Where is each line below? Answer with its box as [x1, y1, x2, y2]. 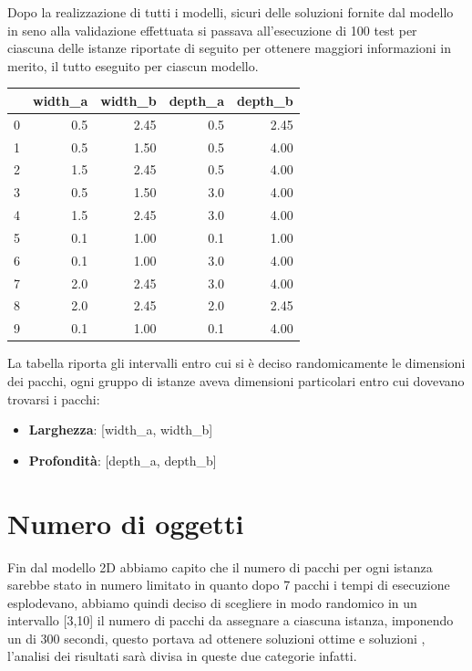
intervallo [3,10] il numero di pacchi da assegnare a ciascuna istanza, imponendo [7, 611, 454, 630]
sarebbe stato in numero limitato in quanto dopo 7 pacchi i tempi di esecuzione [7, 575, 450, 594]
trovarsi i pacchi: [7, 389, 100, 408]
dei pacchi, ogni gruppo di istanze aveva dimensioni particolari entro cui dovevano [7, 372, 465, 390]
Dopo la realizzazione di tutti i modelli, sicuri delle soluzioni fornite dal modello [7, 3, 454, 21]
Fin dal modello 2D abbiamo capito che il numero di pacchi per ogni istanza [7, 557, 433, 576]
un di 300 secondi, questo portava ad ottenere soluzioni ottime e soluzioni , [7, 628, 426, 647]
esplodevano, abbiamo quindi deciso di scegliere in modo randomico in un [7, 592, 417, 612]
